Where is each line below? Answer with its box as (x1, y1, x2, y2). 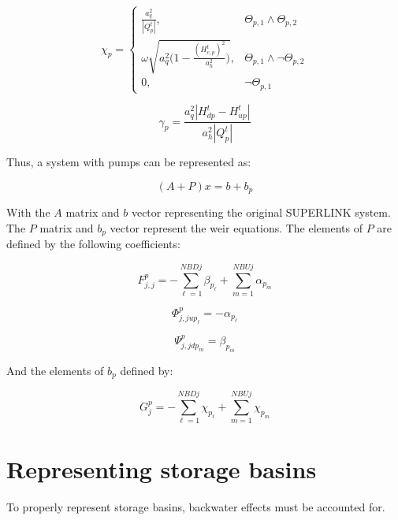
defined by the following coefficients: (6, 236, 180, 252)
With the (6, 204, 50, 221)
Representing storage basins (6, 453, 317, 485)
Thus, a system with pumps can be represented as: (6, 154, 251, 170)
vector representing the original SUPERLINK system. (131, 204, 391, 221)
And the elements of (6, 362, 104, 378)
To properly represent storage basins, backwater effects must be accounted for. (6, 499, 385, 515)
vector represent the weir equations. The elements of (110, 219, 363, 236)
